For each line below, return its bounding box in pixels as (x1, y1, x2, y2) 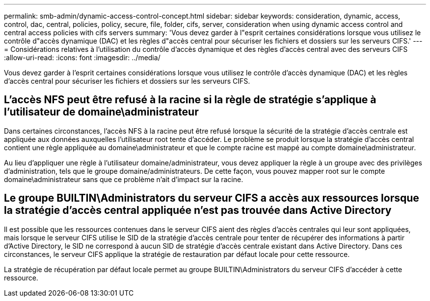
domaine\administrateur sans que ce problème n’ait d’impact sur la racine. (4, 175, 243, 184)
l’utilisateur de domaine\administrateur (4, 106, 199, 118)
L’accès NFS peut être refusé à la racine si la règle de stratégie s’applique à (4, 93, 376, 106)
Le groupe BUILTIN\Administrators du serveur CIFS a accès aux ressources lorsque (4, 192, 419, 205)
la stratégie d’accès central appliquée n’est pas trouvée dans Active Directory (4, 204, 392, 217)
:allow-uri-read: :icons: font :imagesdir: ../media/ (4, 53, 161, 62)
